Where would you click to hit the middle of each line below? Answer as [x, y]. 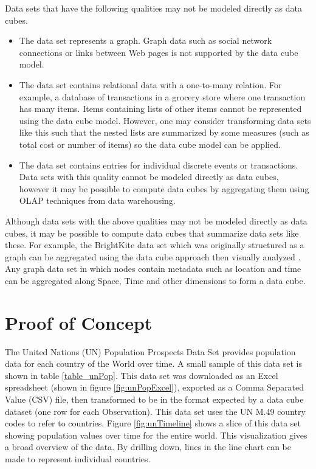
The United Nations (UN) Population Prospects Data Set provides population [150, 351]
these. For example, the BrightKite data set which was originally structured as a [155, 245]
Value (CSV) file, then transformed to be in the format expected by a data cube [154, 399]
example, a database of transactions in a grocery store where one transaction [162, 96]
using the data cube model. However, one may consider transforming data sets [165, 120]
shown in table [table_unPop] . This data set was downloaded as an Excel [142, 375]
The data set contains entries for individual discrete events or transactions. [159, 165]
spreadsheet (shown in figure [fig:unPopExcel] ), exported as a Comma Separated [155, 387]
